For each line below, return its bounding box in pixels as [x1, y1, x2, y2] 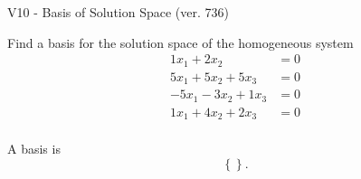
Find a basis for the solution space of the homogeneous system [7, 33, 354, 52]
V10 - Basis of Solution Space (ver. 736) [7, 3, 229, 21]
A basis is [7, 139, 61, 158]
